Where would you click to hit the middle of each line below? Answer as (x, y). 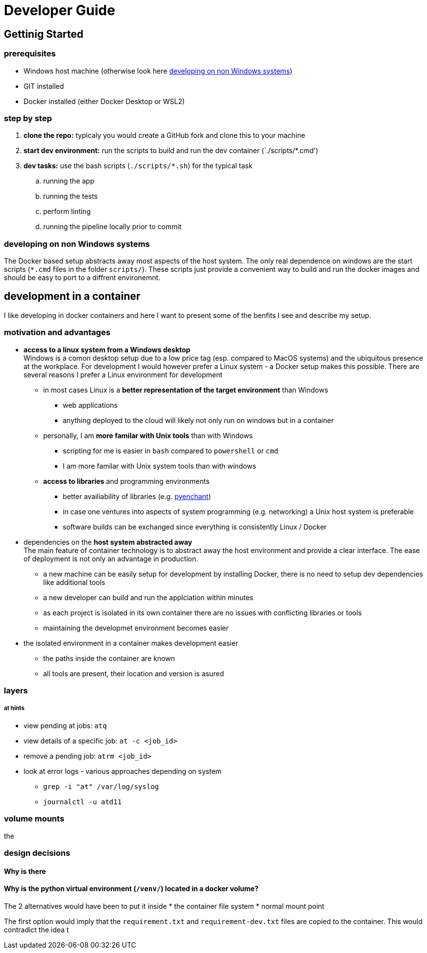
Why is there (25, 871)
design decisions (37, 853)
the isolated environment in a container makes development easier (131, 643)
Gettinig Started (44, 34)
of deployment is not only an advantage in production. (111, 558)
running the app (69, 181)
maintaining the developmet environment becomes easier (136, 628)
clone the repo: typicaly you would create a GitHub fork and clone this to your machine (164, 135)
